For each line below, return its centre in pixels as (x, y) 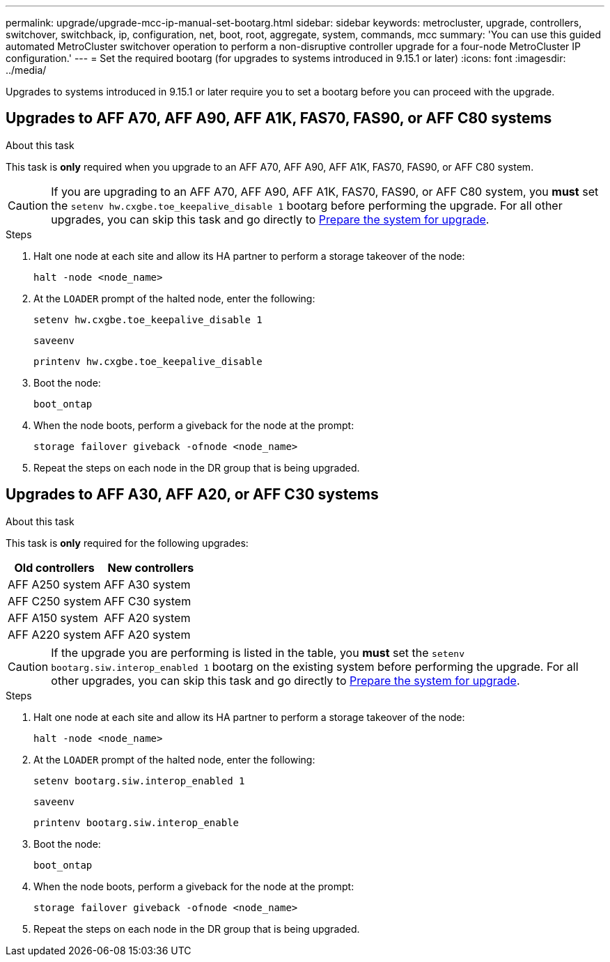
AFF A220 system (54, 634)
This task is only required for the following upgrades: (127, 543)
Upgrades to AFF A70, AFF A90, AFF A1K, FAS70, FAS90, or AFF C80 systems (279, 118)
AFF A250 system (54, 584)
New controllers (151, 567)
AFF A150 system (53, 618)
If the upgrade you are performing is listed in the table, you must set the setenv (258, 652)
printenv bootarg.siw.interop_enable (136, 822)
